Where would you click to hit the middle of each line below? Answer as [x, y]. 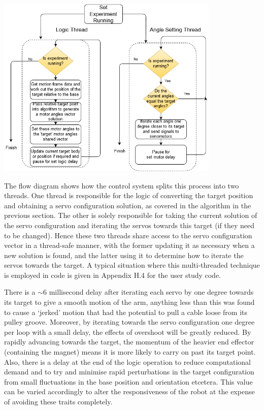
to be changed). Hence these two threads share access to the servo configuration [128, 235]
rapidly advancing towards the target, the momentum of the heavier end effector [129, 342]
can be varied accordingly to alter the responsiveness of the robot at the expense [129, 391]
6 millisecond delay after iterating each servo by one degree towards [148, 292]
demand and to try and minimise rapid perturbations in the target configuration [129, 372]
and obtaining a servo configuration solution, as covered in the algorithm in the [128, 205]
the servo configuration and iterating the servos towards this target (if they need [129, 225]
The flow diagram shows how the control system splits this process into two [122, 185]
